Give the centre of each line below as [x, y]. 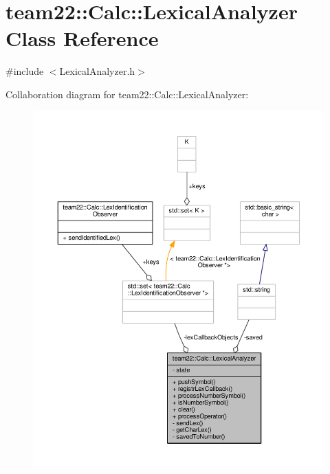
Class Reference [82, 38]
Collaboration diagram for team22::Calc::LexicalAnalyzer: [127, 94]
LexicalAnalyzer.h [97, 71]
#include [25, 71]
